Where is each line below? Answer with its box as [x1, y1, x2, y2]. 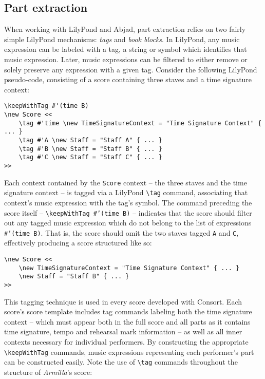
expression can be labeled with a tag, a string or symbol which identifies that [4, 44, 247, 54]
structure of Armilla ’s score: [4, 366, 92, 377]
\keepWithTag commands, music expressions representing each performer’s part [4, 346, 254, 357]
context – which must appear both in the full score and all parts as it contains [4, 316, 251, 327]
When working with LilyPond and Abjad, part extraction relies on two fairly [4, 24, 246, 34]
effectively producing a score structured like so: [4, 237, 152, 248]
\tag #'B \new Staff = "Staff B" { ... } [18, 145, 162, 153]
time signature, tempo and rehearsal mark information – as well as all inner [4, 326, 242, 337]
